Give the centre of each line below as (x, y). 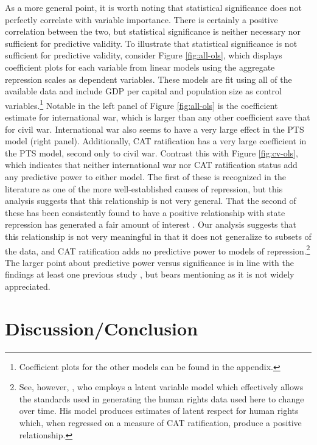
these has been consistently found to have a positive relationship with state (145, 212)
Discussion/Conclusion (102, 328)
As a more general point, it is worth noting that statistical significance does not (153, 7)
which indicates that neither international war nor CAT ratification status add (151, 165)
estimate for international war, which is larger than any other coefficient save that (158, 117)
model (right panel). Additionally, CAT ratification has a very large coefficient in (156, 141)
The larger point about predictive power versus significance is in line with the (149, 262)
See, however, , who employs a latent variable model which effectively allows (161, 387)
